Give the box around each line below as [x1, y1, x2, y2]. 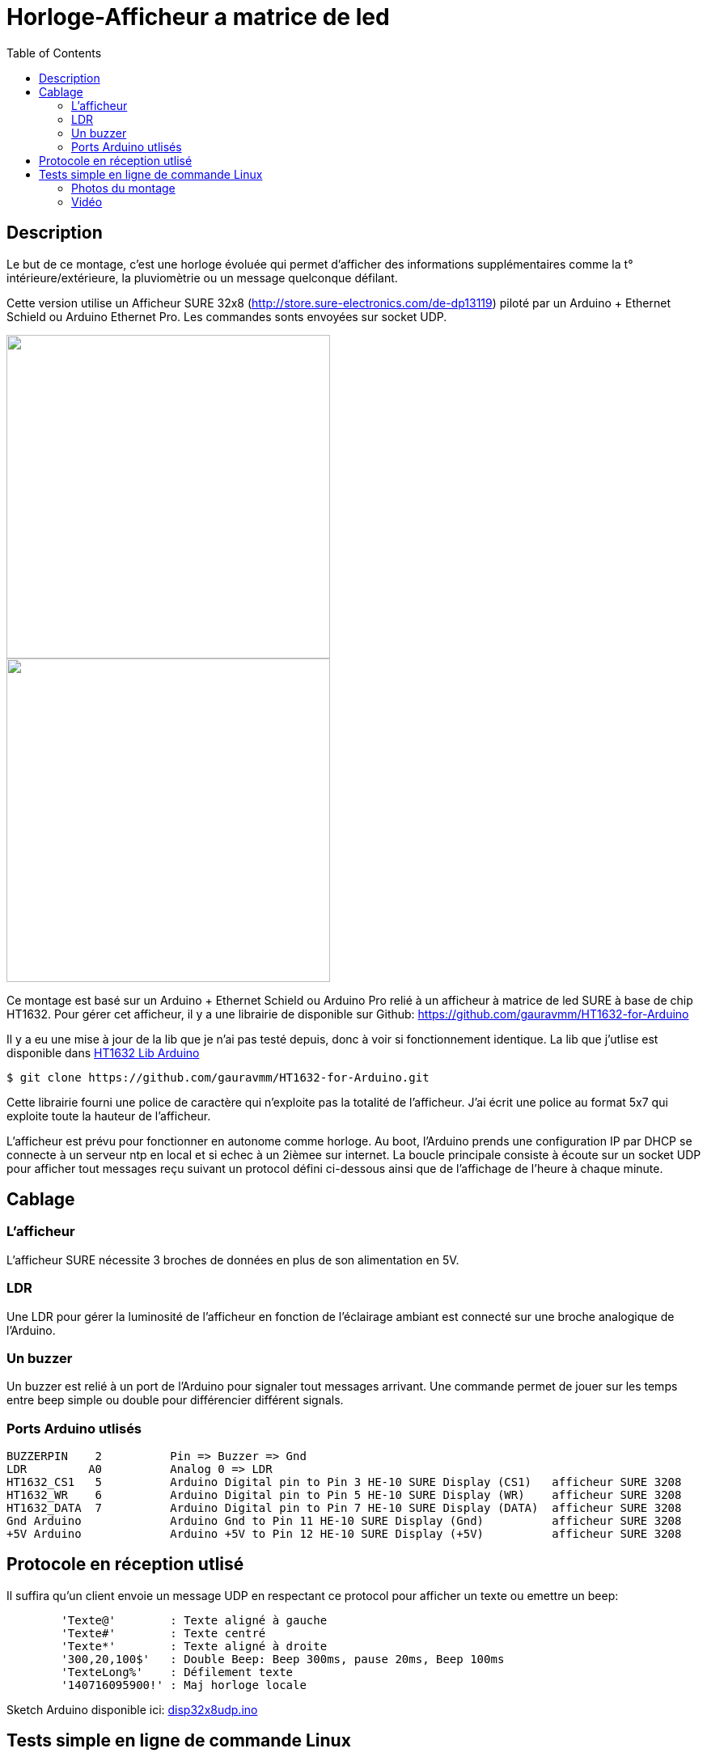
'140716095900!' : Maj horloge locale [61, 1678, 307, 1691]
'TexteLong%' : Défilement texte [61, 1665, 294, 1679]
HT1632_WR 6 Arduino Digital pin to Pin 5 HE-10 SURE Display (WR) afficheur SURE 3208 [6, 1488, 682, 1502]
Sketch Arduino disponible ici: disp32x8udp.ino [6, 1702, 258, 1717]
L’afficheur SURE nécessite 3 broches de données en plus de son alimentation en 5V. [6, 1252, 459, 1267]
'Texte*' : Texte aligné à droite [61, 1639, 328, 1653]
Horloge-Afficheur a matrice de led [6, 3, 390, 31]
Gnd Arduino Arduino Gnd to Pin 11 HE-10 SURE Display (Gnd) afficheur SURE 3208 [6, 1514, 682, 1528]
